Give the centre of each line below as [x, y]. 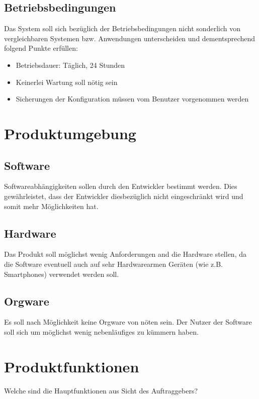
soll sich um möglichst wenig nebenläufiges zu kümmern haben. [101, 331]
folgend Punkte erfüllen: [41, 48]
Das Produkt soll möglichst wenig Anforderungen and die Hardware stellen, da [125, 254]
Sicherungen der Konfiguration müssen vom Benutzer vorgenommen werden [132, 99]
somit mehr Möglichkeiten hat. [51, 206]
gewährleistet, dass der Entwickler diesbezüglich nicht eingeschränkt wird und [124, 196]
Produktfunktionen [72, 366]
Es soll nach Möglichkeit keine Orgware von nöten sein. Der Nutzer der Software [128, 322]
